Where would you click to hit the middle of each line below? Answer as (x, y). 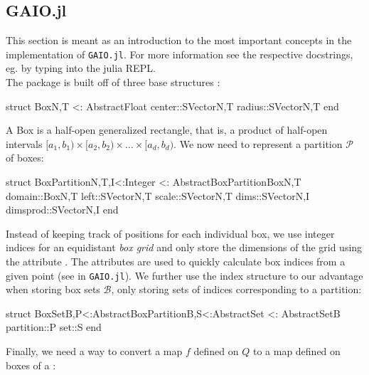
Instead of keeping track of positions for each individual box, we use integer (170, 233)
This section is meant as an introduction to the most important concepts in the (179, 40)
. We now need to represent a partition (258, 143)
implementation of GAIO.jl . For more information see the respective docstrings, (180, 54)
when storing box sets (53, 289)
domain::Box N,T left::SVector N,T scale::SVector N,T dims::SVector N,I (158, 195)
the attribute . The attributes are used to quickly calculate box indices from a (176, 261)
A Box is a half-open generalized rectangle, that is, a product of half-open (167, 130)
